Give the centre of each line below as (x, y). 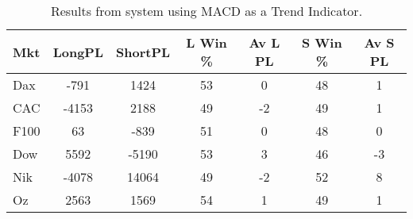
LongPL (78, 52)
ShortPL (143, 52)
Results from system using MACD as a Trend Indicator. (206, 11)
